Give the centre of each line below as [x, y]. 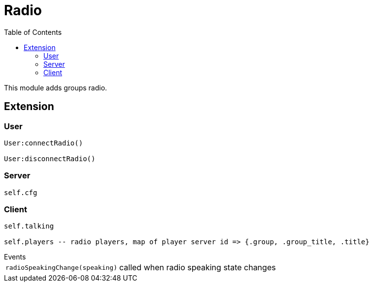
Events [15, 257]
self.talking [29, 226]
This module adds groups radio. [56, 87]
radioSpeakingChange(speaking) [61, 267]
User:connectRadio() [44, 143]
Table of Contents [33, 32]
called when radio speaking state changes [197, 268]
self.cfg [21, 192]
